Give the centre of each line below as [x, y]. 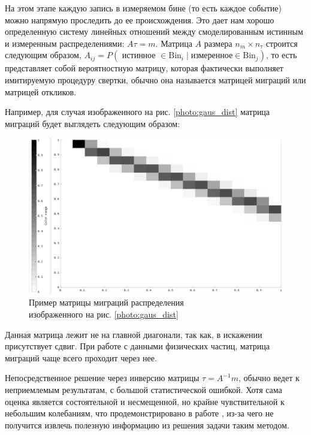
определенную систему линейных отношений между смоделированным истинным [154, 31]
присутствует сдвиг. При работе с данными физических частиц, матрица [137, 346]
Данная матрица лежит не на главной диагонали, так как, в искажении [134, 334]
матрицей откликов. [41, 91]
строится [282, 43]
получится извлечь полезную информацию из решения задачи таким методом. [147, 425]
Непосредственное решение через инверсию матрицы [102, 378]
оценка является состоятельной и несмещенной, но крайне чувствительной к [145, 401]
